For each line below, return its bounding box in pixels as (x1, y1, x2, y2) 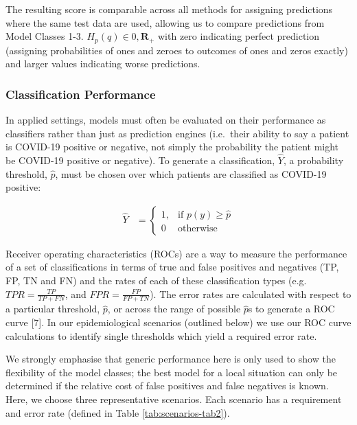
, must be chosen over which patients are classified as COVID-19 (55, 166, 327, 181)
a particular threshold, (5, 301, 100, 316)
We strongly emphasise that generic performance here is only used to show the (5, 352, 336, 366)
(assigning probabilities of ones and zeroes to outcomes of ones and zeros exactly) (5, 43, 348, 57)
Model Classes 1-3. (5, 29, 84, 43)
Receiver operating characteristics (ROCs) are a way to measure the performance (5, 246, 347, 260)
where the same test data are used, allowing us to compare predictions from (5, 15, 325, 30)
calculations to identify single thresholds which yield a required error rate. (5, 328, 317, 343)
